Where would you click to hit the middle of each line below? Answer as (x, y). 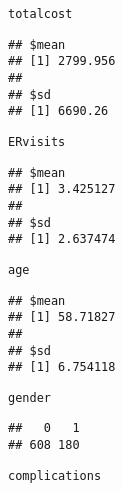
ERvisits (37, 141)
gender (29, 397)
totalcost (40, 14)
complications (55, 475)
